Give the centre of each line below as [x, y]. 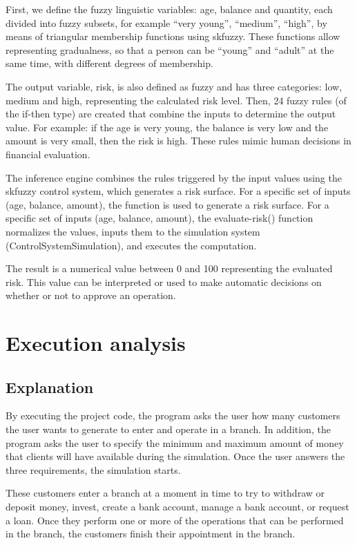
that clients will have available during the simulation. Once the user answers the [175, 456]
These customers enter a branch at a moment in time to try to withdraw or [165, 493]
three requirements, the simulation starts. [93, 469]
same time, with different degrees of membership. [109, 63]
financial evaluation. [48, 154]
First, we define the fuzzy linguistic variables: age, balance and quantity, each [169, 9]
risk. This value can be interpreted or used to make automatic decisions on [164, 281]
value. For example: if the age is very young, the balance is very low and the [167, 127]
